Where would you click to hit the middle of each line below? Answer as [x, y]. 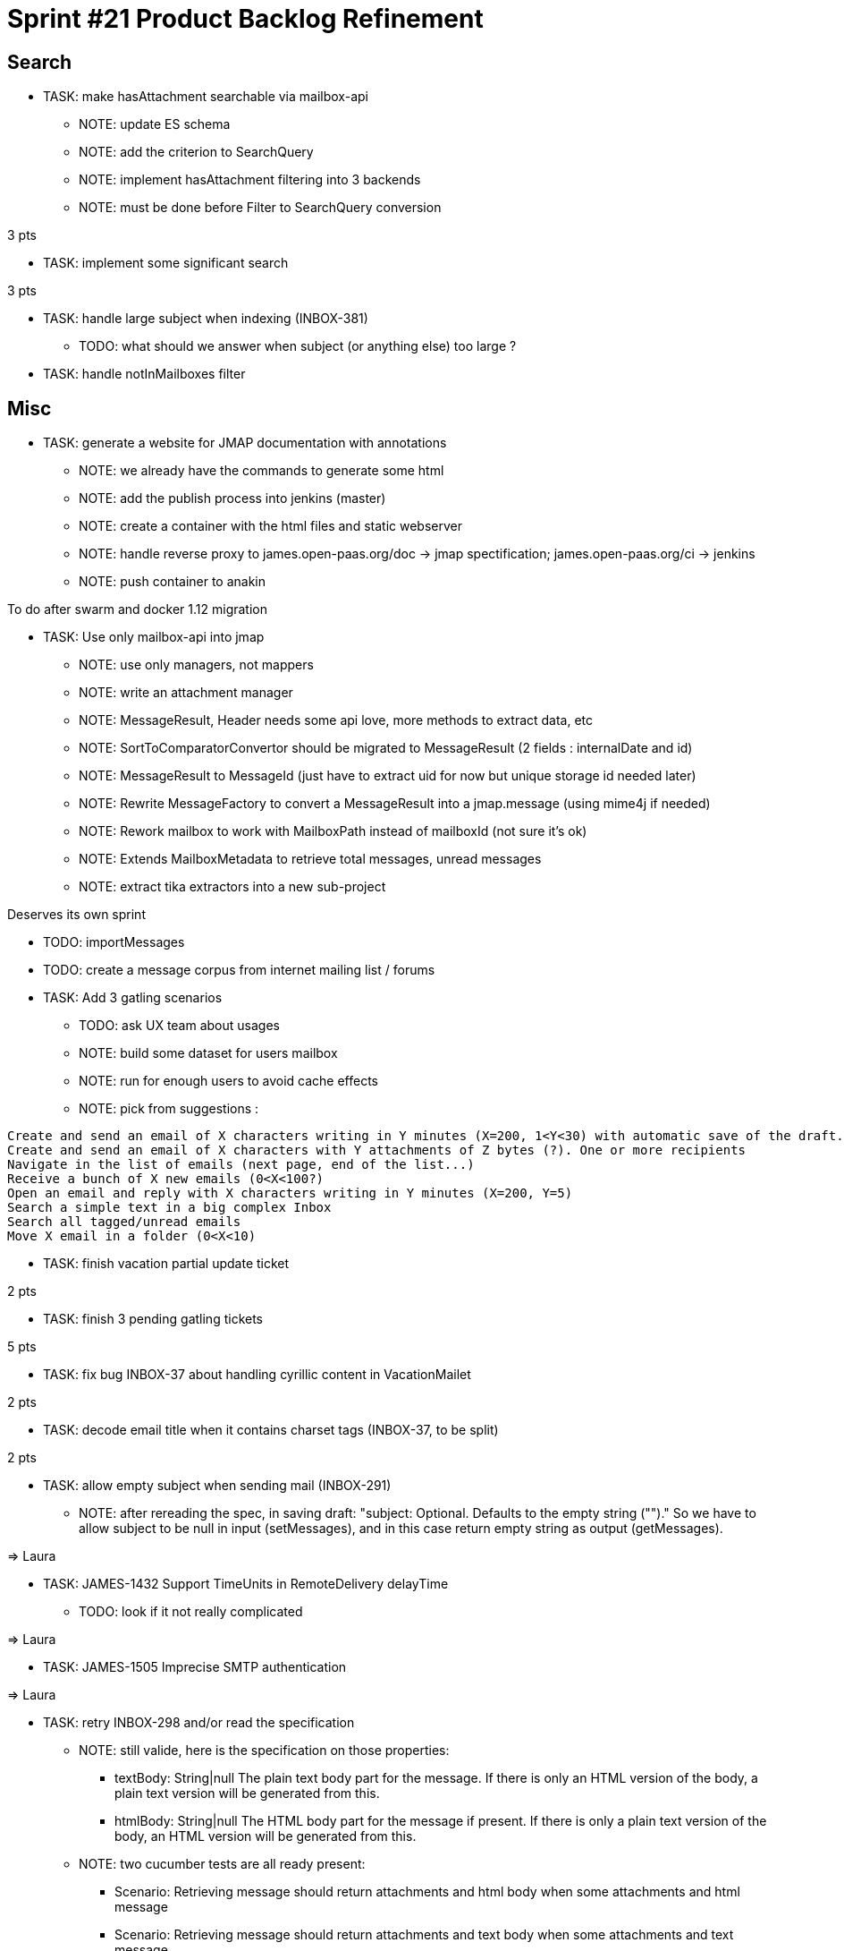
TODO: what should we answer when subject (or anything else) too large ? [298, 346]
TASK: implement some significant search [166, 263]
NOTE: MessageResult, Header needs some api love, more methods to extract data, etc [336, 720]
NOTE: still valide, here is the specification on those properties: [264, 1751]
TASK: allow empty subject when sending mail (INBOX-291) [217, 1486]
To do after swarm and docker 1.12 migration [137, 609]
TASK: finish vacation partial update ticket [166, 1264]
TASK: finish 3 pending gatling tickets [153, 1319]
